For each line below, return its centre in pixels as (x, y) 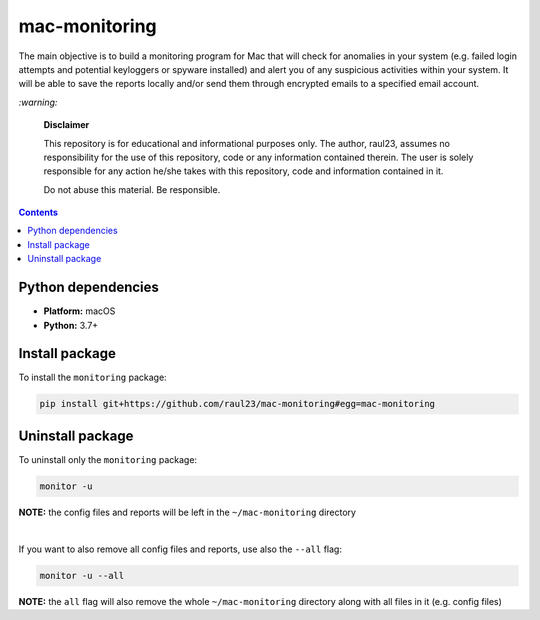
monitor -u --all (82, 575)
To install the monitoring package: (92, 377)
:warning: (38, 102)
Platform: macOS (79, 311)
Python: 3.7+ (71, 325)
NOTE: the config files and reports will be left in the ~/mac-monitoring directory (187, 512)
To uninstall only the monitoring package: (108, 459)
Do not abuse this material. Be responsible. (132, 189)
